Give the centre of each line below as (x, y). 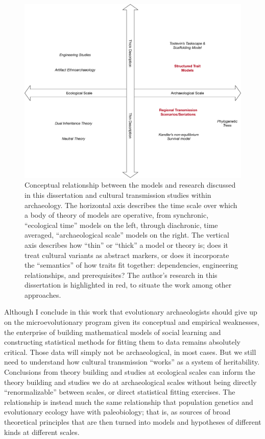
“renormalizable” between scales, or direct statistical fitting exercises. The (120, 392)
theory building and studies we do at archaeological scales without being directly (130, 382)
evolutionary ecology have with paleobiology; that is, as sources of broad (117, 412)
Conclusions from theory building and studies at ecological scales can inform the (130, 372)
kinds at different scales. (42, 432)
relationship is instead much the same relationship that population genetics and (129, 402)
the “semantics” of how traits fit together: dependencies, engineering (131, 265)
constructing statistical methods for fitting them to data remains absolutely (122, 342)
